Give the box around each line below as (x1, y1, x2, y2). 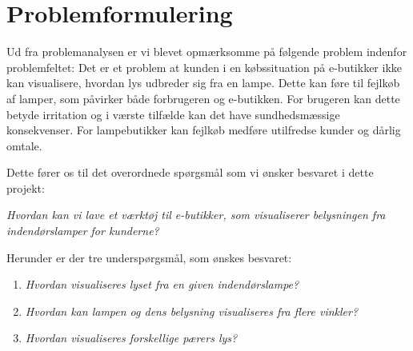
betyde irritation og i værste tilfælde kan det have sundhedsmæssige (6, 106, 340, 122)
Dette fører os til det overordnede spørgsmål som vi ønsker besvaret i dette (6, 164, 374, 181)
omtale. (6, 137, 42, 154)
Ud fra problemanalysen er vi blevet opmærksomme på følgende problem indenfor (6, 43, 407, 60)
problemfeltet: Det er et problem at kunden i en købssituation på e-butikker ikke (6, 58, 403, 75)
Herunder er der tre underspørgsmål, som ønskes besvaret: (6, 249, 292, 265)
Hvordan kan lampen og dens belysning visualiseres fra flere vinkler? (25, 302, 359, 319)
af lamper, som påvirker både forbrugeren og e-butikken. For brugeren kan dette (6, 90, 400, 106)
